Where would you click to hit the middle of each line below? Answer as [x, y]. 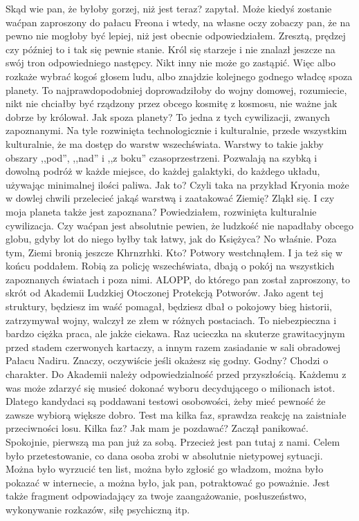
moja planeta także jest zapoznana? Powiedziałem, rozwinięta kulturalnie [161, 211]
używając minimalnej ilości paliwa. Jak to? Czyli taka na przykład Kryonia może [177, 184]
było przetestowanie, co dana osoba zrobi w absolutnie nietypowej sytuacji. [164, 455]
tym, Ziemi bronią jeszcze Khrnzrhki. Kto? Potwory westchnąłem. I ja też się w [174, 252]
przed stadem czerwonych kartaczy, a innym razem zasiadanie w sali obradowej [173, 347]
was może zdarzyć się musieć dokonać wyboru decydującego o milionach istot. [171, 387]
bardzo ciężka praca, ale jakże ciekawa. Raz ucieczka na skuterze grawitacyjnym [175, 333]
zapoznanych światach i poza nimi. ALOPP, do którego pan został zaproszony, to [178, 279]
